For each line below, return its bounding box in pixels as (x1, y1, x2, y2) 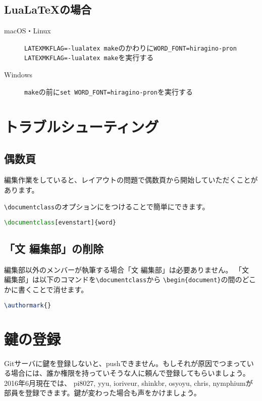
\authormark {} (4, 301, 51, 309)
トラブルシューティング (4, 116, 159, 137)
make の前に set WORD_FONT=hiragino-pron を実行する (24, 86, 193, 97)
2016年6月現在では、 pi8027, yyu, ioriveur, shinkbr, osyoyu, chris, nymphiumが (4, 377, 253, 388)
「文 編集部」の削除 (4, 241, 104, 256)
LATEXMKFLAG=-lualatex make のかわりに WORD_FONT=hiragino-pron (24, 42, 237, 53)
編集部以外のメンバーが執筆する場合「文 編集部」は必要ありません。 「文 (4, 264, 249, 275)
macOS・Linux (4, 25, 51, 36)
